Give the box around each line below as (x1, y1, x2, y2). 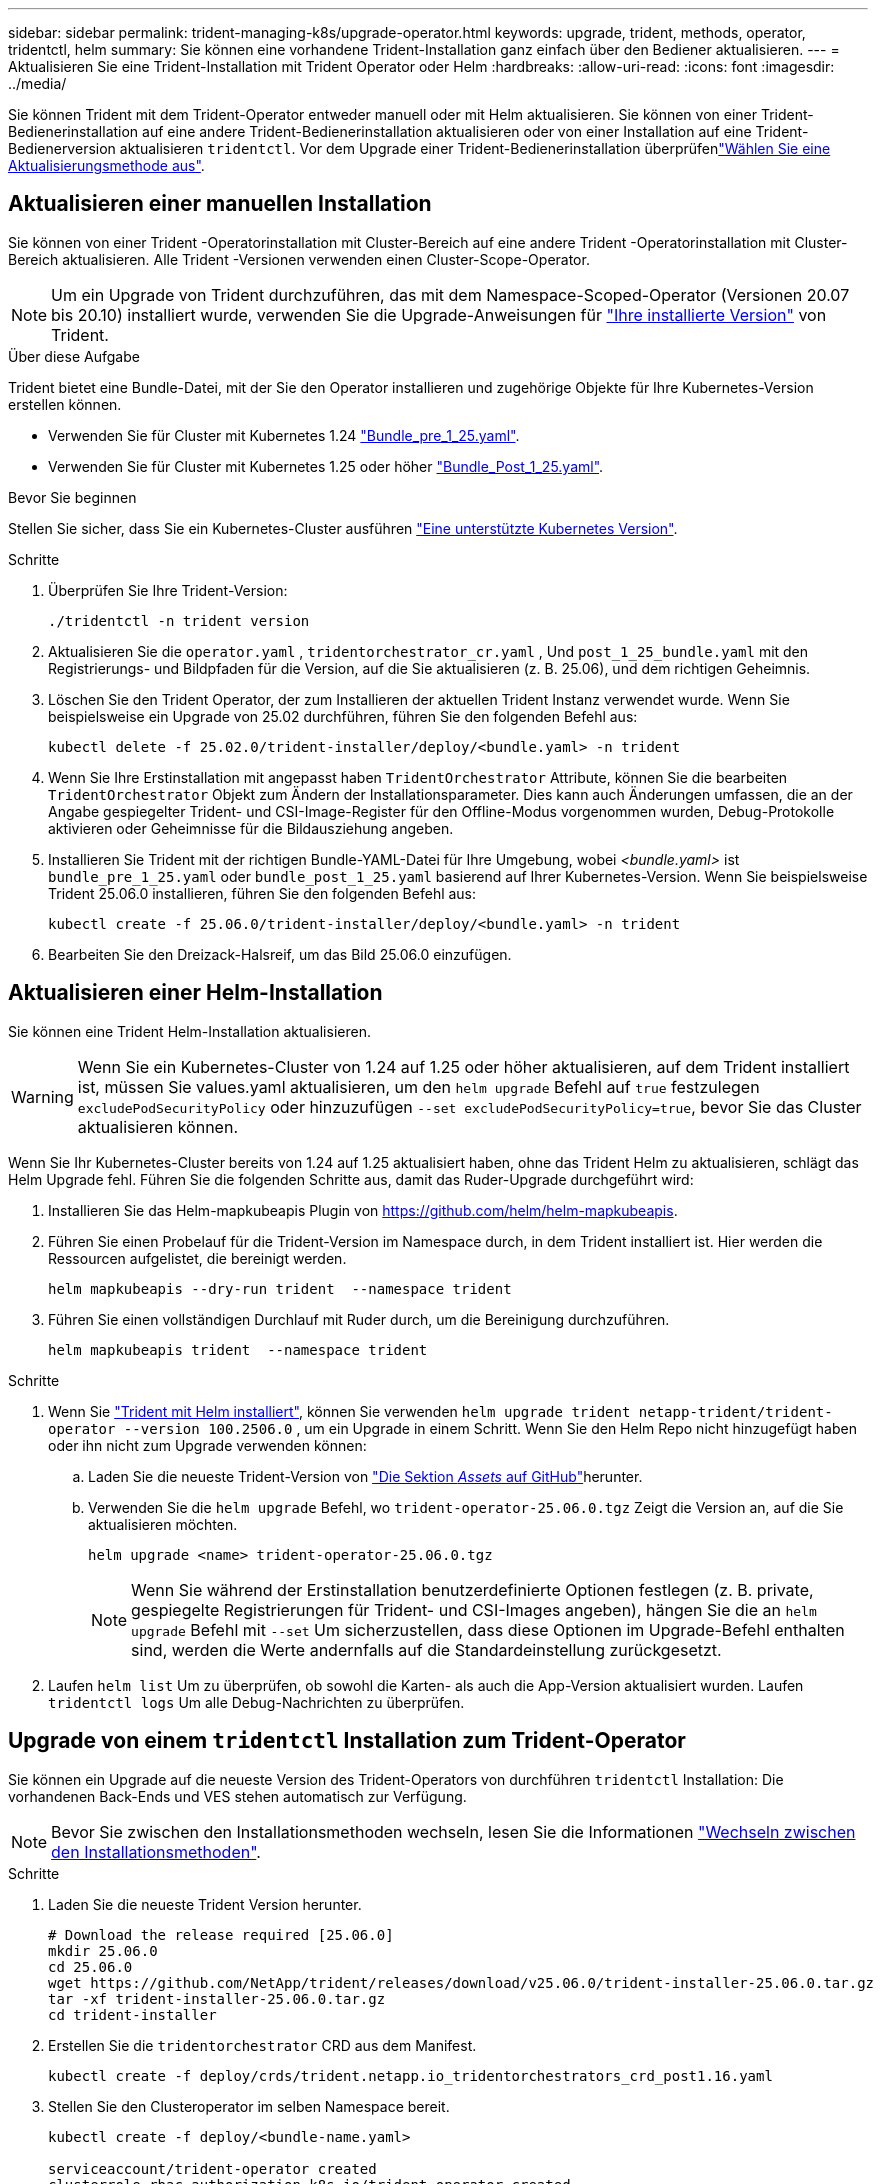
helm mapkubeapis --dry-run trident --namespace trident (48, 1280, 512, 1297)
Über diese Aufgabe (8, 347, 140, 365)
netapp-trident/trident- (638, 1403, 833, 1420)
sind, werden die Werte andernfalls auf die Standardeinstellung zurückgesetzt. (131, 1639, 722, 1660)
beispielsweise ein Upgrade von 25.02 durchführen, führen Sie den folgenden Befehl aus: (48, 707, 638, 725)
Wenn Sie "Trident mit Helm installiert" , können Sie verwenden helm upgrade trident (48, 1402, 631, 1420)
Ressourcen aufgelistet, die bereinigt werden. (48, 1249, 347, 1267)
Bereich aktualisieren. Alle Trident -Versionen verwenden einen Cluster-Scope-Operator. (8, 250, 590, 268)
